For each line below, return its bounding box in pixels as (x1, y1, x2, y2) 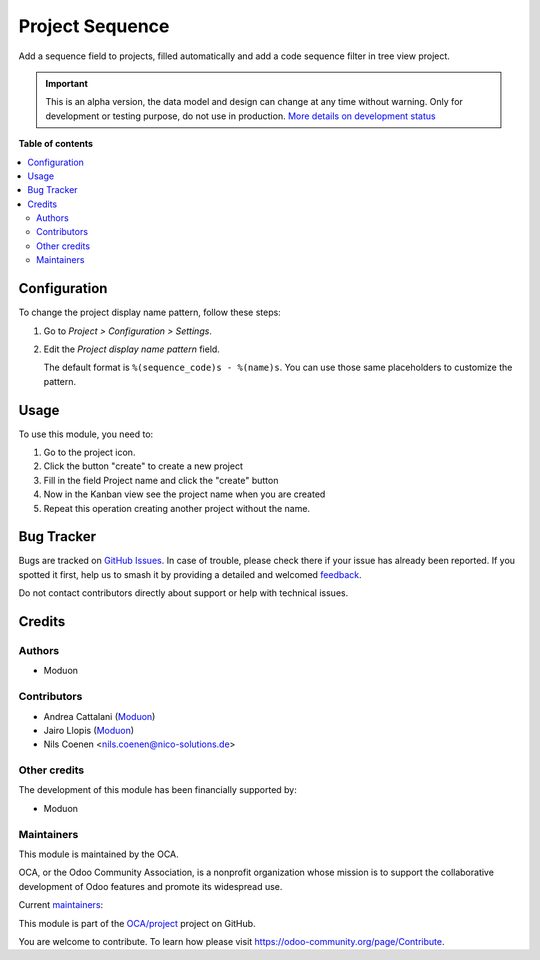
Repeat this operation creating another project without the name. (43, 502, 310, 514)
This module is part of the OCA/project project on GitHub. (18, 917, 256, 929)
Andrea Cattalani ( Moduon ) (43, 710, 156, 722)
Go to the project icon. (43, 446, 136, 458)
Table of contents (18, 138, 94, 150)
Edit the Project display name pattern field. (43, 343, 220, 355)
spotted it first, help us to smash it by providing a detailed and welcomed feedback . (18, 568, 362, 580)
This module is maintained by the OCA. (18, 848, 179, 860)
